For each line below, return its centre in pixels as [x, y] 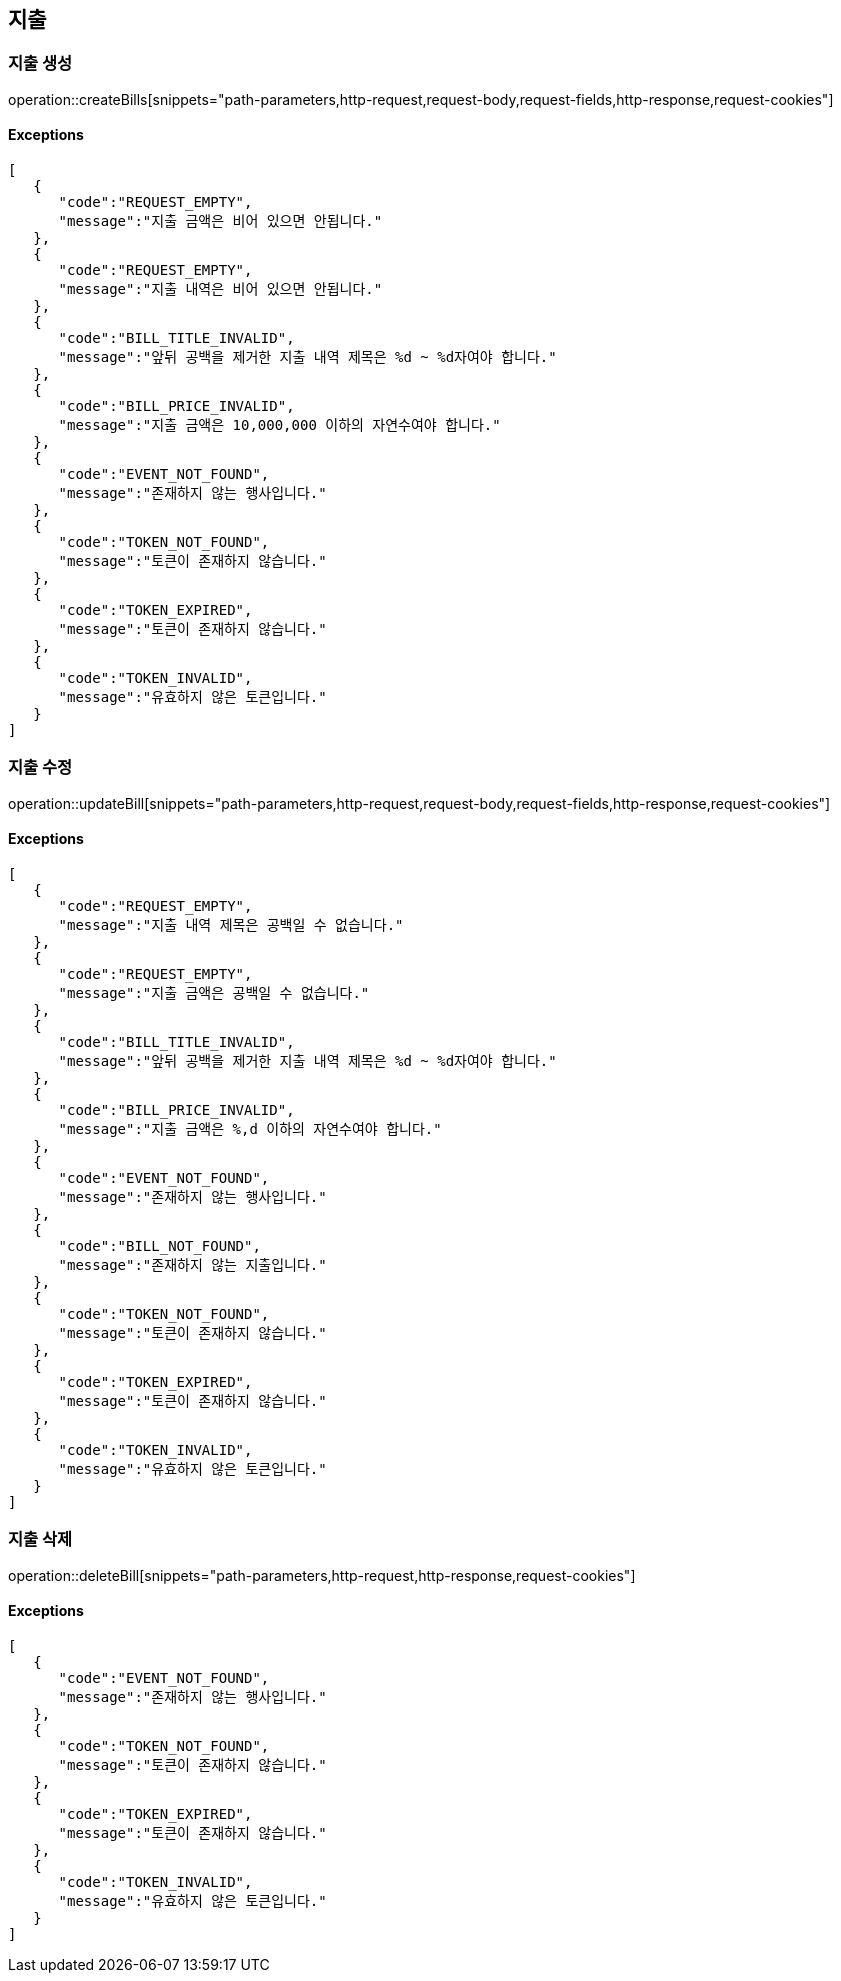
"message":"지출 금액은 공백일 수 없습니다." [214, 992]
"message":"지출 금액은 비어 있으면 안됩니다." [220, 221]
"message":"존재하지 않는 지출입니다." [192, 1264]
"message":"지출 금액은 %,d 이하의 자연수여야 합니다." [250, 1128]
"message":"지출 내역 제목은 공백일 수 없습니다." [231, 924]
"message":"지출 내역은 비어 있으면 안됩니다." [220, 289]
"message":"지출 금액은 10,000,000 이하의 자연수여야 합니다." [279, 425]
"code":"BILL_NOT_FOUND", [159, 1245]
